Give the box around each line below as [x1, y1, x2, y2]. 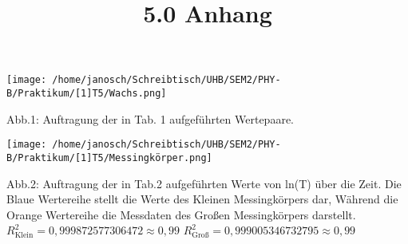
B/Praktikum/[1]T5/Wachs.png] [6, 88, 167, 100]
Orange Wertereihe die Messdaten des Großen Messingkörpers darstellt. [6, 206, 356, 222]
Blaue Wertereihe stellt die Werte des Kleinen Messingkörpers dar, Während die [6, 191, 398, 207]
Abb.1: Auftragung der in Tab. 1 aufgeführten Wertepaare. [6, 110, 294, 127]
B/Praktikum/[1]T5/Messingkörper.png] [6, 152, 212, 163]
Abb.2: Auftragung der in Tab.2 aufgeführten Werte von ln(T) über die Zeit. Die [6, 175, 402, 191]
